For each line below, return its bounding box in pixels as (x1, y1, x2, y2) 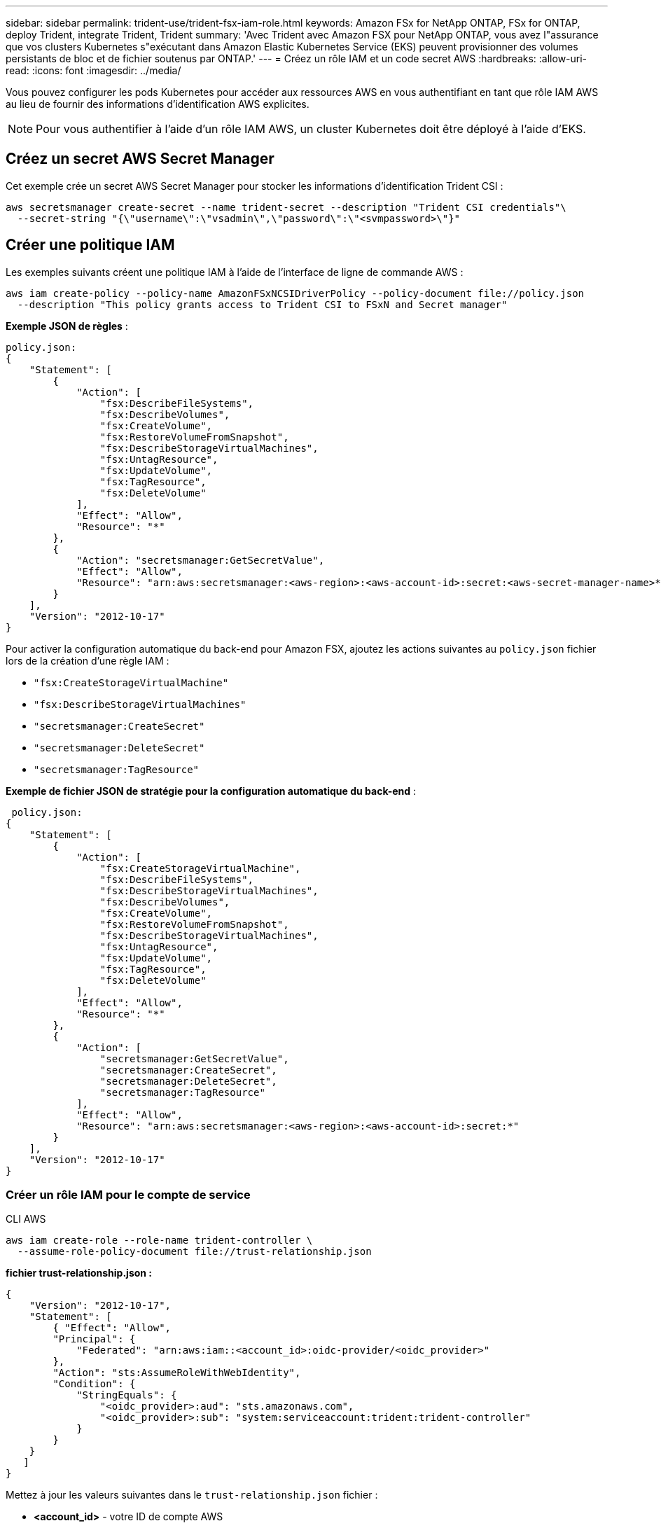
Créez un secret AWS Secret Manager (6, 150, 274, 168)
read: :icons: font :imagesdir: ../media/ (6, 64, 181, 76)
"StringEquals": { (76, 1389, 177, 1401)
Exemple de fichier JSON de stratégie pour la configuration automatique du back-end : (6, 784, 417, 797)
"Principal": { (53, 1333, 136, 1345)
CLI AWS (6, 1213, 46, 1225)
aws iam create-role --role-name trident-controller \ (6, 1235, 313, 1246)
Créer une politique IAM (6, 236, 175, 254)
